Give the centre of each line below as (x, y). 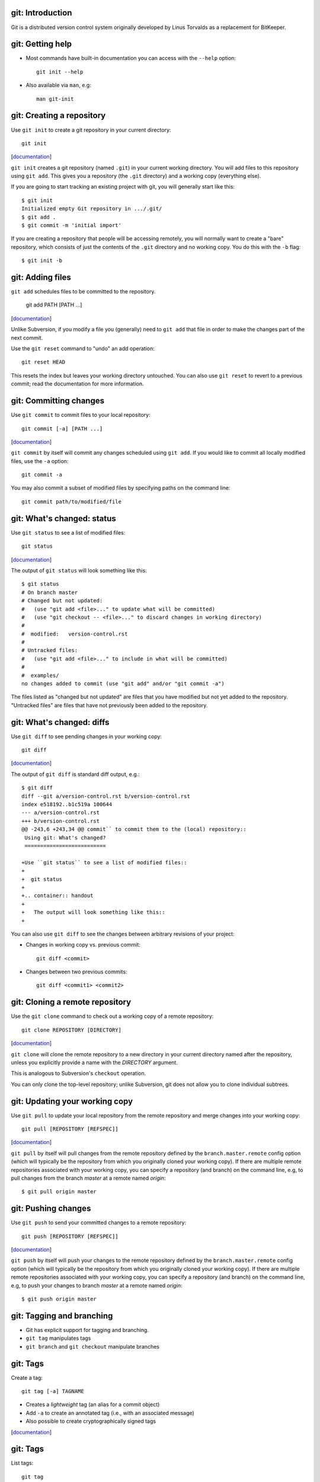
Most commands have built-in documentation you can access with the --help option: (131, 58)
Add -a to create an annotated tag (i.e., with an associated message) (110, 1413)
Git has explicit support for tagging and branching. (87, 1330)
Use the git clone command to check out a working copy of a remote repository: (112, 1016)
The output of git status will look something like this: (79, 570)
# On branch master (50, 592)
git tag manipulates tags (58, 1338)
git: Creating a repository (58, 116)
